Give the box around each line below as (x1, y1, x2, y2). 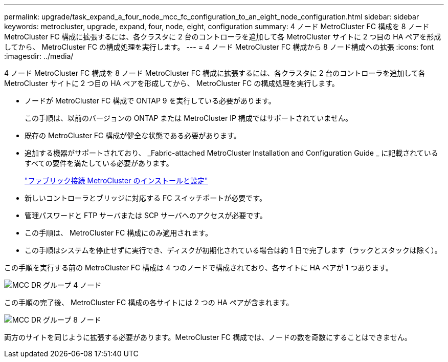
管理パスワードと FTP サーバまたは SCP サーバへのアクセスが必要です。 (25, 211, 267, 220)
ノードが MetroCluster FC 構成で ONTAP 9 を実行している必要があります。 (25, 96, 276, 105)
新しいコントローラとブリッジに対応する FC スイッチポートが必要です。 (25, 194, 266, 202)
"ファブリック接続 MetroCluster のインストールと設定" (25, 176, 208, 185)
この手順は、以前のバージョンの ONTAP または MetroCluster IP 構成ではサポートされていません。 (25, 114, 352, 122)
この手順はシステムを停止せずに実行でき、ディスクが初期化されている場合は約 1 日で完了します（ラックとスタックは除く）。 (25, 246, 442, 254)
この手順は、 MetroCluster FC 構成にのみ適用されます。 (25, 228, 212, 237)
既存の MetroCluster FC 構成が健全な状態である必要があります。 (25, 131, 241, 140)
